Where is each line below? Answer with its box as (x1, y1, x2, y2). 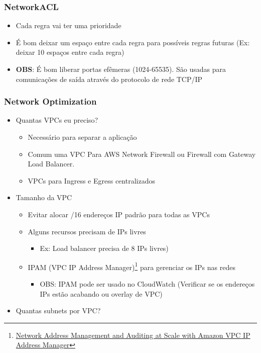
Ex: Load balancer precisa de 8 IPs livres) (40, 243, 169, 253)
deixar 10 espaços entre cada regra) (16, 47, 124, 57)
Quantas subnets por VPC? (16, 305, 101, 316)
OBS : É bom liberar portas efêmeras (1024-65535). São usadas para (16, 64, 226, 74)
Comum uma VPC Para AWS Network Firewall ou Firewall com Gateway (28, 148, 256, 159)
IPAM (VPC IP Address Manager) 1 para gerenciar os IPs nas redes (28, 260, 235, 272)
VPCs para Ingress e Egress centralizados (28, 175, 155, 186)
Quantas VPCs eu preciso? (16, 115, 98, 125)
